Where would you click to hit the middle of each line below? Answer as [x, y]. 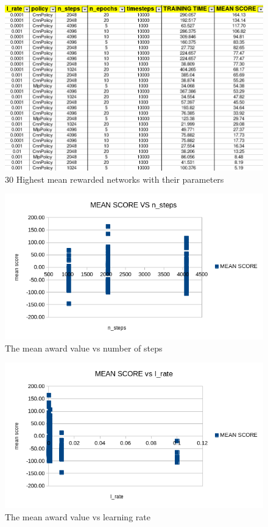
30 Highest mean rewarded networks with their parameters [115, 179]
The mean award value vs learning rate [78, 516]
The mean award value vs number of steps [84, 348]
